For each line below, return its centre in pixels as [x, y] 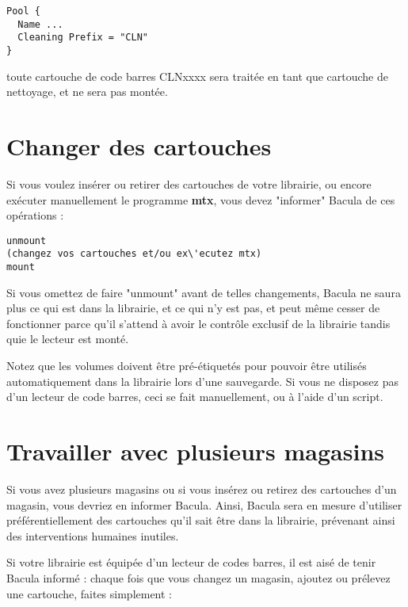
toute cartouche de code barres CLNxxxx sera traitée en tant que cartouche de [197, 76]
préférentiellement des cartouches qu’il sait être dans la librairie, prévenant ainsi [201, 520]
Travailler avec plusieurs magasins [195, 451]
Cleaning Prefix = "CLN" [83, 38]
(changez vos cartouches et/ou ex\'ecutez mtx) [134, 254]
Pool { [23, 11]
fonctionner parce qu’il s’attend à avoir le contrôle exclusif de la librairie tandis [198, 323]
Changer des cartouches [139, 146]
